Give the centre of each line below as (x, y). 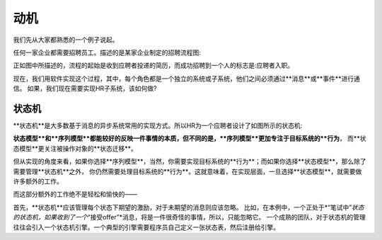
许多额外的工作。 (38, 181)
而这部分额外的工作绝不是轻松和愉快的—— (75, 194)
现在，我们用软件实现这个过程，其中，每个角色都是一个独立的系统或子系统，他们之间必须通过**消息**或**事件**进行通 (187, 79)
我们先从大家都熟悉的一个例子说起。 (66, 40)
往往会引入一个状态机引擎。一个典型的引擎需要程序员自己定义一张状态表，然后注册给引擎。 (146, 227)
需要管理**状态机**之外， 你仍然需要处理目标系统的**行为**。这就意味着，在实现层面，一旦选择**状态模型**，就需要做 (187, 171)
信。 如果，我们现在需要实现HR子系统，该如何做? (85, 88)
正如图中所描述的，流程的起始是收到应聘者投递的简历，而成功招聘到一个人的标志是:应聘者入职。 (154, 65)
